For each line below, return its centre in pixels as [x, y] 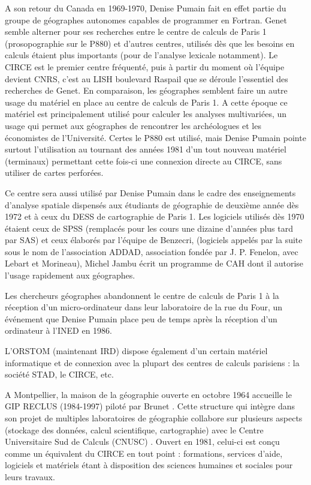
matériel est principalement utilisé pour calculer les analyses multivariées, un [146, 114]
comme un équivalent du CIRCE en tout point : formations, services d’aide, [144, 453]
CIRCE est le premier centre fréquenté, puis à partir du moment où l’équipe [145, 66]
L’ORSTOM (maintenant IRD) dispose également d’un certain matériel [136, 351]
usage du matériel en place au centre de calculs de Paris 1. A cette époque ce [146, 102]
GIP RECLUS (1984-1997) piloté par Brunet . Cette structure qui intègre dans [150, 406]
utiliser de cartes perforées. [54, 173]
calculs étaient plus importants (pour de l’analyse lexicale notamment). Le [141, 55]
